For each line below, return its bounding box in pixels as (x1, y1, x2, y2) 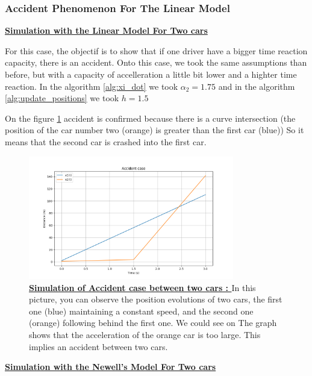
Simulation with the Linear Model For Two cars (5, 24, 208, 37)
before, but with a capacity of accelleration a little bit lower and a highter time (5, 68, 297, 80)
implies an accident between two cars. (29, 340, 168, 352)
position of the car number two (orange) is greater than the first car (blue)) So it (5, 124, 304, 136)
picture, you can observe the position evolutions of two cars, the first (29, 293, 282, 305)
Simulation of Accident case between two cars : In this (29, 281, 256, 293)
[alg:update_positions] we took (5, 92, 119, 104)
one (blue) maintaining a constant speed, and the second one (29, 304, 254, 317)
